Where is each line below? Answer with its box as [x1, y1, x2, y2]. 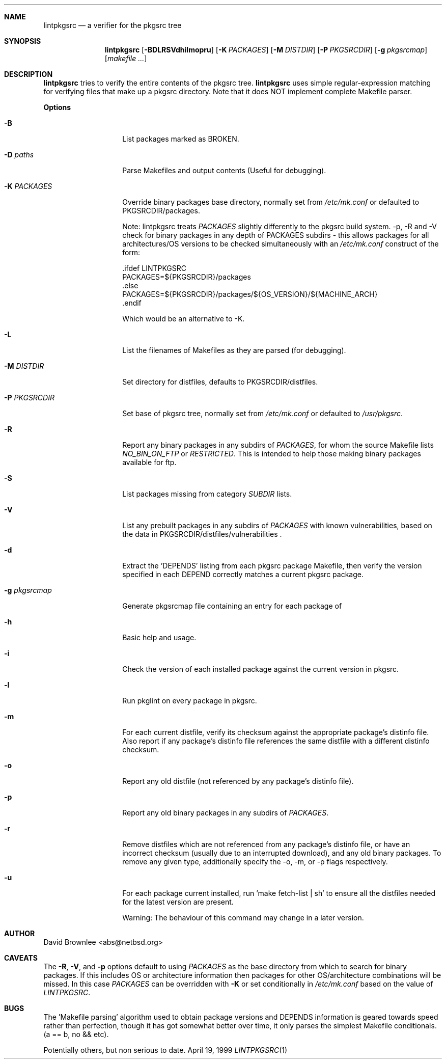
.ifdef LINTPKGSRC [122, 264, 187, 272]
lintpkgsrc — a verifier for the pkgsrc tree [43, 21, 182, 30]
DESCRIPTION [4, 70, 53, 78]
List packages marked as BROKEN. [122, 134, 239, 143]
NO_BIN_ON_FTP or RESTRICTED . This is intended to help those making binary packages [122, 449, 421, 458]
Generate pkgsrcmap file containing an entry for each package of [122, 602, 342, 610]
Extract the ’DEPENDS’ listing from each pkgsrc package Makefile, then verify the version [122, 561, 422, 570]
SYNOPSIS [4, 37, 41, 45]
